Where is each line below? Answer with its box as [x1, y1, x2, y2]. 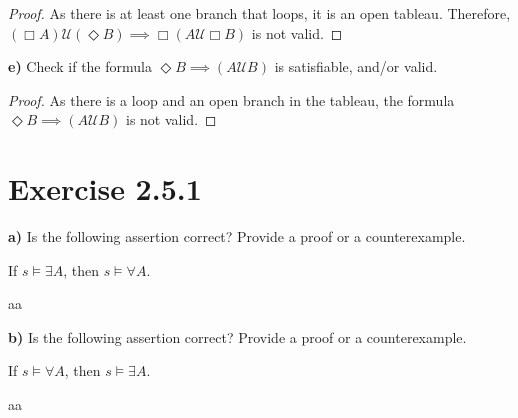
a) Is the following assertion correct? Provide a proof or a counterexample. [8, 226, 466, 247]
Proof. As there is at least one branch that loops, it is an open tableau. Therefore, [8, 3, 511, 23]
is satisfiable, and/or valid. [274, 56, 438, 77]
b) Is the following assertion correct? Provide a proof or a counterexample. [8, 326, 467, 347]
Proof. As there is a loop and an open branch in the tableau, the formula [8, 89, 455, 110]
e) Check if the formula [8, 56, 152, 77]
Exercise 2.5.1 [8, 168, 202, 209]
